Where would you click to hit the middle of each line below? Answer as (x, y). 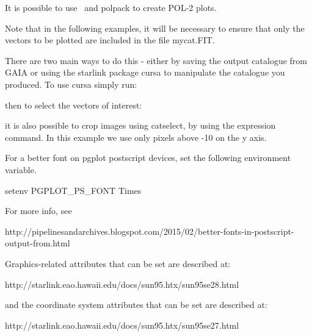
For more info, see (38, 211)
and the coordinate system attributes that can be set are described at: (136, 305)
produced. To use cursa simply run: (71, 84)
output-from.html (38, 243)
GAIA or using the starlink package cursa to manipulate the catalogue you (145, 72)
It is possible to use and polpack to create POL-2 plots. (111, 7)
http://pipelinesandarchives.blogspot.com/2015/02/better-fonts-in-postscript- (150, 231)
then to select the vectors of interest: (74, 105)
